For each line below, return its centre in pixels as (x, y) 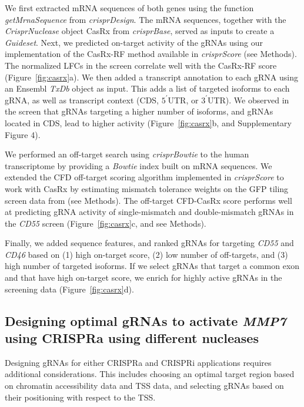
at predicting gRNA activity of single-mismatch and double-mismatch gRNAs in (149, 212)
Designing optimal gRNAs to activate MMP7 (146, 320)
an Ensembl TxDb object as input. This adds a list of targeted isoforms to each (147, 88)
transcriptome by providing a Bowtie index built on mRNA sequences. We (138, 165)
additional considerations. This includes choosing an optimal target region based (150, 374)
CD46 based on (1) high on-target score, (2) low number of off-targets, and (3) (146, 254)
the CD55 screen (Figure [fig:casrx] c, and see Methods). (106, 223)
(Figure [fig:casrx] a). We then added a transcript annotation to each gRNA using (151, 77)
